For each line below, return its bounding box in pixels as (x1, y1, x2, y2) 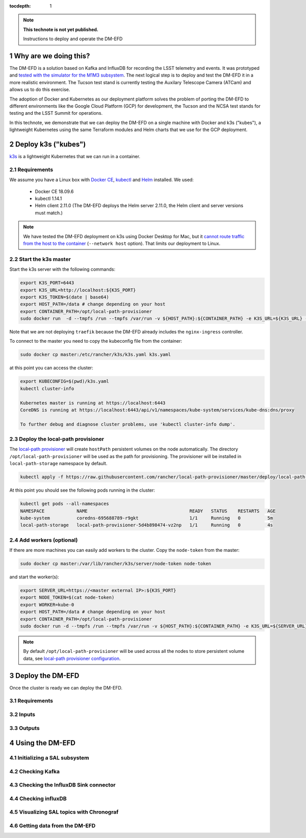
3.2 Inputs (9, 711, 36, 718)
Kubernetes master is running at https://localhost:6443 (20, 400, 166, 405)
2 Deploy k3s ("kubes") (9, 140, 86, 149)
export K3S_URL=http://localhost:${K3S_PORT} (20, 287, 136, 293)
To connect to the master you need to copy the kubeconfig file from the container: (9, 338, 183, 344)
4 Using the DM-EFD (9, 739, 76, 747)
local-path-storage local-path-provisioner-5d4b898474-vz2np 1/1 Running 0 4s (20, 522, 273, 528)
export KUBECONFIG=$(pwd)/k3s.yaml (20, 378, 109, 385)
